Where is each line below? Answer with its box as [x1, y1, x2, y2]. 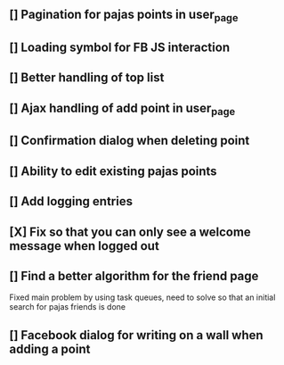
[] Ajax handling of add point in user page [9, 100, 236, 118]
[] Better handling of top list [9, 71, 165, 86]
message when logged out [9, 238, 160, 253]
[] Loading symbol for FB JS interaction [9, 39, 230, 54]
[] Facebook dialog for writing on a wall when [9, 328, 264, 343]
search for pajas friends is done [9, 302, 126, 312]
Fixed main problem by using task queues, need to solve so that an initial [9, 292, 276, 303]
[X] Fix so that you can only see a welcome [9, 224, 251, 239]
